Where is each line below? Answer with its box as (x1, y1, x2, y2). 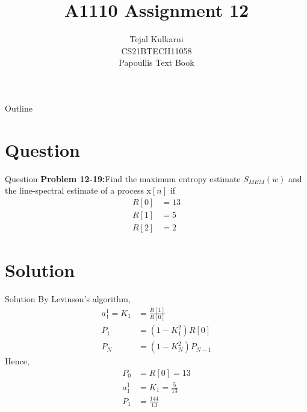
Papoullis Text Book (119, 56, 194, 69)
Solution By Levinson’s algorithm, (5, 293, 131, 305)
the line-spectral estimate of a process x (5, 184, 152, 197)
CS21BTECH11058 (121, 44, 192, 57)
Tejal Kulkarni (129, 33, 184, 45)
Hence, (5, 355, 29, 367)
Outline (5, 101, 33, 114)
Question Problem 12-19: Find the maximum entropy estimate (5, 172, 241, 185)
